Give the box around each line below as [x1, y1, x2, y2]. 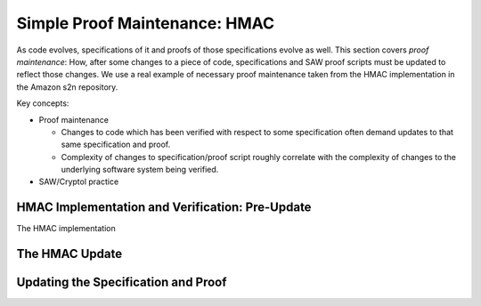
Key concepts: [16, 98, 69, 109]
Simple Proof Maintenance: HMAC [16, 13, 275, 33]
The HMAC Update [16, 246, 123, 262]
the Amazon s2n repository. [16, 81, 118, 93]
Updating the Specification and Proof [16, 275, 227, 290]
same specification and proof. [61, 139, 171, 150]
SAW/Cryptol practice [38, 176, 119, 187]
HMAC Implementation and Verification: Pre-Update [16, 200, 312, 215]
